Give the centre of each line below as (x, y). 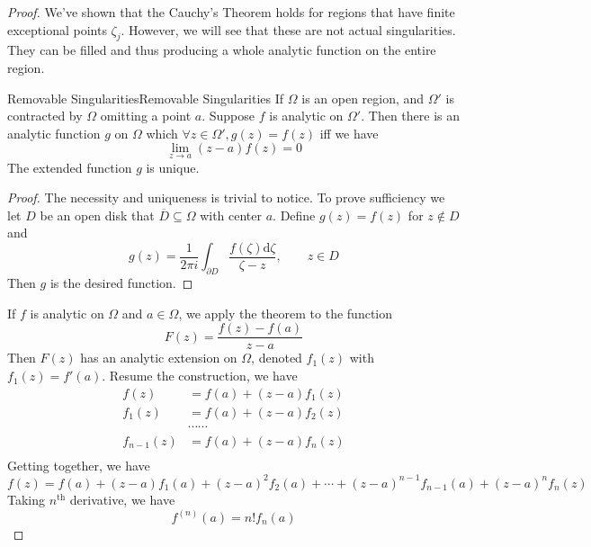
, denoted (277, 358)
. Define (294, 215)
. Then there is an (410, 116)
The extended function (70, 167)
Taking (27, 499)
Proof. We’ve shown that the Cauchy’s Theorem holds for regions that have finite (231, 12)
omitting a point (146, 116)
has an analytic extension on (159, 358)
